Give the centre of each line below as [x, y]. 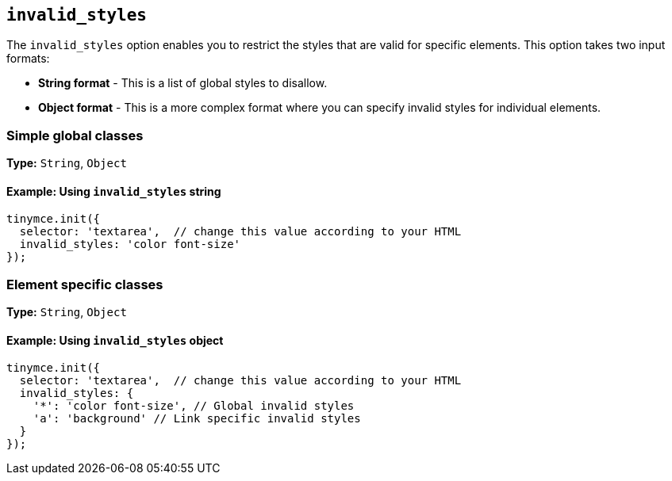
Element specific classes [85, 284]
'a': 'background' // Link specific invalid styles [197, 419]
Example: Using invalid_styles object [115, 340]
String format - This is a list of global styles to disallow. [183, 83]
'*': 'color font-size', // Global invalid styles [194, 406]
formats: [28, 59]
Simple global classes [75, 135]
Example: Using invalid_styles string [114, 191]
